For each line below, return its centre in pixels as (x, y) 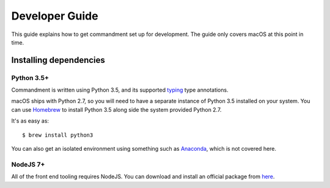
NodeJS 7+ (28, 164)
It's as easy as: (30, 121)
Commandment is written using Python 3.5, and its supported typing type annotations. (120, 90)
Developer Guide (55, 16)
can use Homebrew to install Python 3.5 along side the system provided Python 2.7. (116, 109)
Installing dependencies (58, 60)
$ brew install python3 (58, 135)
